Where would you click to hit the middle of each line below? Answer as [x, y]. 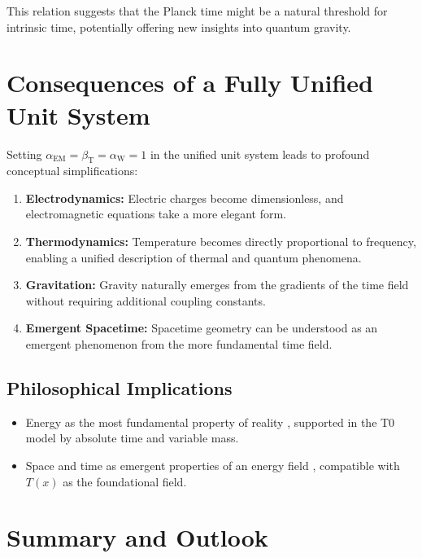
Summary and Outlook [137, 537]
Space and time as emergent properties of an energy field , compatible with [213, 466]
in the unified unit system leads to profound [260, 154]
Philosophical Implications [120, 388]
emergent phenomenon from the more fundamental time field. [179, 344]
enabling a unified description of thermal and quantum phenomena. [194, 257]
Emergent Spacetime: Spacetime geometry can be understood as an [202, 328]
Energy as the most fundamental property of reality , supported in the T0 [210, 422]
